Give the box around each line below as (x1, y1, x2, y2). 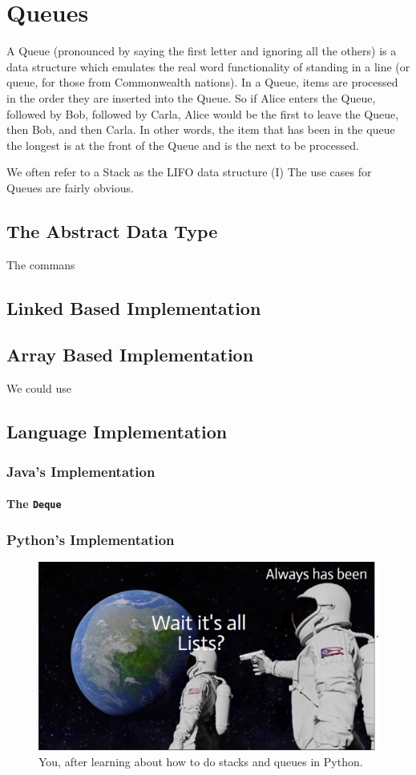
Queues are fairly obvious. (6, 179, 134, 196)
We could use (6, 380, 71, 397)
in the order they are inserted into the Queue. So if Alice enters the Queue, (6, 89, 376, 106)
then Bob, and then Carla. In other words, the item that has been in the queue (6, 121, 395, 138)
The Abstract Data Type (6, 218, 218, 243)
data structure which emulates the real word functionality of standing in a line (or (6, 58, 410, 75)
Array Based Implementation (6, 342, 254, 367)
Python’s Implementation (6, 529, 175, 549)
